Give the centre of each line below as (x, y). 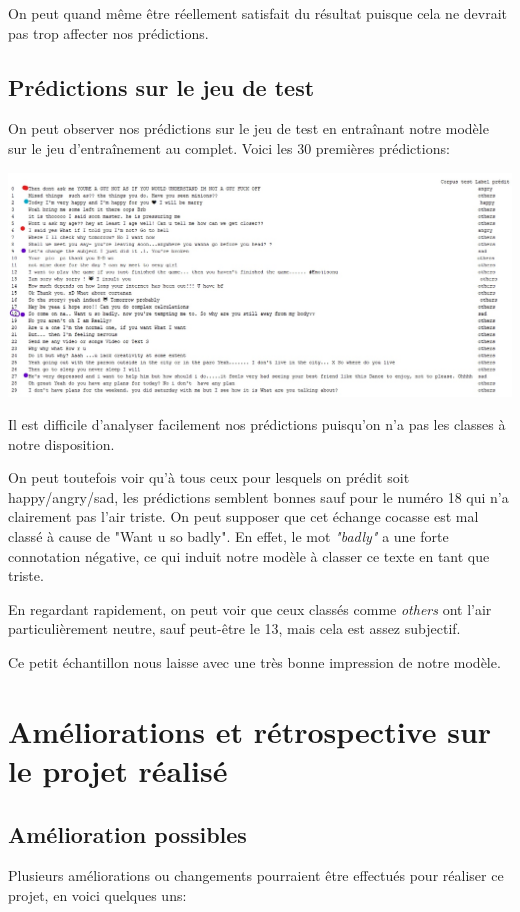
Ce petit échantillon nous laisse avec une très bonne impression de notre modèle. (254, 662)
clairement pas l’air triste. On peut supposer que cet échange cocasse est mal (243, 516)
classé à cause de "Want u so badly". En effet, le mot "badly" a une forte (228, 536)
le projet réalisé (118, 770)
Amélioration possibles (127, 833)
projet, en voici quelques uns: (97, 895)
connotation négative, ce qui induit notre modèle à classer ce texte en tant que (249, 555)
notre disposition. (61, 443)
